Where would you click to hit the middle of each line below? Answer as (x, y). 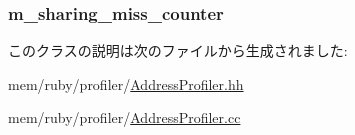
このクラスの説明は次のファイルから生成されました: (178, 50)
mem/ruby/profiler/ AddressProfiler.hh (126, 83)
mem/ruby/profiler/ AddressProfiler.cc (124, 117)
